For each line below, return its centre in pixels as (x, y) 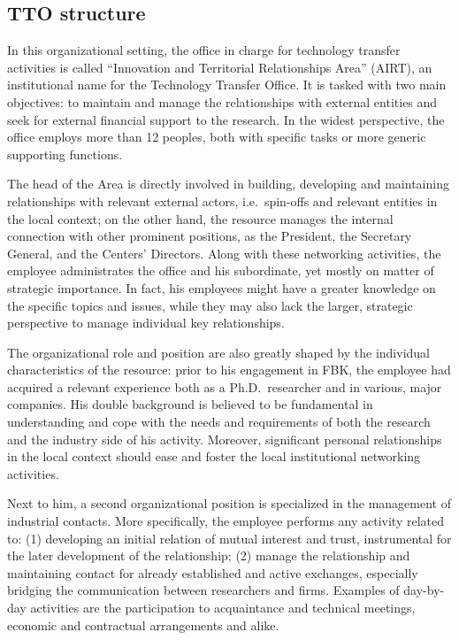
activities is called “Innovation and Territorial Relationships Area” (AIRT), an (220, 67)
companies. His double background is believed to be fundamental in (190, 404)
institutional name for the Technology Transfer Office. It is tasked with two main (227, 85)
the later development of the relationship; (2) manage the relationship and (209, 555)
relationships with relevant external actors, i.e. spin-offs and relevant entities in (222, 200)
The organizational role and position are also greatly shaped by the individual (219, 352)
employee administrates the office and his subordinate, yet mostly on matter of (221, 270)
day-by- (424, 590)
